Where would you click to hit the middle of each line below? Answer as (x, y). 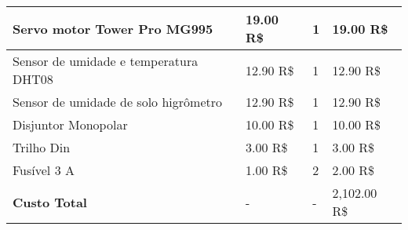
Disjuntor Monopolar (70, 124)
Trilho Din (42, 147)
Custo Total (50, 202)
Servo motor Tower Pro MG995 (113, 28)
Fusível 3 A (44, 170)
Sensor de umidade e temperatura (106, 61)
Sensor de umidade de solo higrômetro (117, 102)
